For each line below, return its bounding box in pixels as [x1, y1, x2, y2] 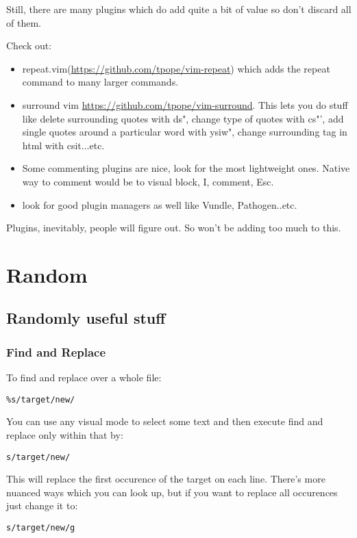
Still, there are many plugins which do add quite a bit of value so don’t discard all [6, 2, 352, 16]
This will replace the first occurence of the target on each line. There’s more [6, 472, 325, 486]
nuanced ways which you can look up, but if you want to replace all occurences [6, 485, 338, 499]
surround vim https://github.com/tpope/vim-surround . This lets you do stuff [22, 97, 348, 112]
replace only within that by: [6, 427, 123, 441]
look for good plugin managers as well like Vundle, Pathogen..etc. [22, 197, 297, 212]
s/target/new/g [6, 522, 75, 533]
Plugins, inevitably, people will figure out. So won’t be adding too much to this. [6, 220, 341, 235]
